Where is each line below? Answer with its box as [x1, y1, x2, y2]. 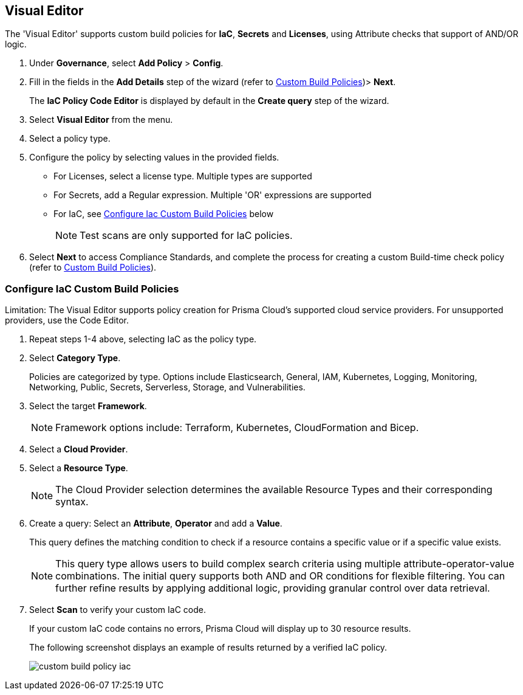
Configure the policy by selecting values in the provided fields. [29, 152, 279, 163]
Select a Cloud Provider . [29, 444, 128, 455]
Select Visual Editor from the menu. [29, 114, 173, 125]
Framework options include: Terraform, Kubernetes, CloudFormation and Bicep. [55, 421, 419, 434]
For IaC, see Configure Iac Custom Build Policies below [53, 209, 274, 220]
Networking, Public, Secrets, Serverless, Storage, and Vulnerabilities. [29, 382, 306, 393]
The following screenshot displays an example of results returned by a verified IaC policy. [29, 642, 388, 653]
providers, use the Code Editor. [5, 315, 129, 326]
